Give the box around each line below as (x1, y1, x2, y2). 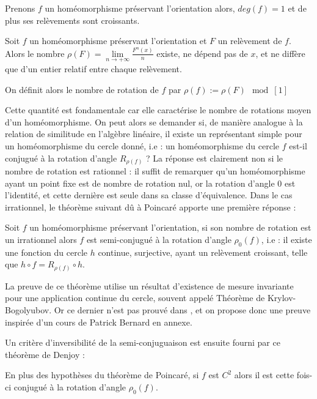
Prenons (5, 2, 35, 14)
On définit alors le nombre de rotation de (5, 83, 159, 95)
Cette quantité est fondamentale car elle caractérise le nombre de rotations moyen (5, 103, 312, 116)
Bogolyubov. (5, 304, 52, 316)
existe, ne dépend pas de (156, 47, 248, 59)
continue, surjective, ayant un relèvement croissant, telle (98, 245, 308, 258)
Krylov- (267, 291, 296, 304)
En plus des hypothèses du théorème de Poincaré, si (5, 368, 199, 381)
